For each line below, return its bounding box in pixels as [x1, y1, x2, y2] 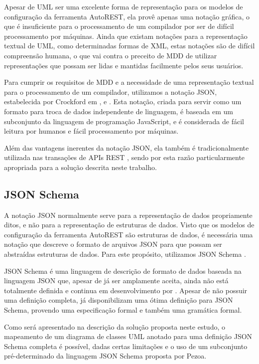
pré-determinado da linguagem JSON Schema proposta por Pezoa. [4, 351, 207, 361]
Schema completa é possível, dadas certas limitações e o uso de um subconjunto [4, 341, 248, 351]
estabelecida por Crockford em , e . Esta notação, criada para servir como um [4, 96, 242, 107]
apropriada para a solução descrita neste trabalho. [4, 162, 157, 172]
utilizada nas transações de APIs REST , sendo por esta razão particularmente [4, 152, 245, 163]
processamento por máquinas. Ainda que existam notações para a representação [4, 30, 248, 41]
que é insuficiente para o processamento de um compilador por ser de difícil [4, 21, 234, 31]
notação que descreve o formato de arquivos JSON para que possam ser [4, 239, 222, 249]
